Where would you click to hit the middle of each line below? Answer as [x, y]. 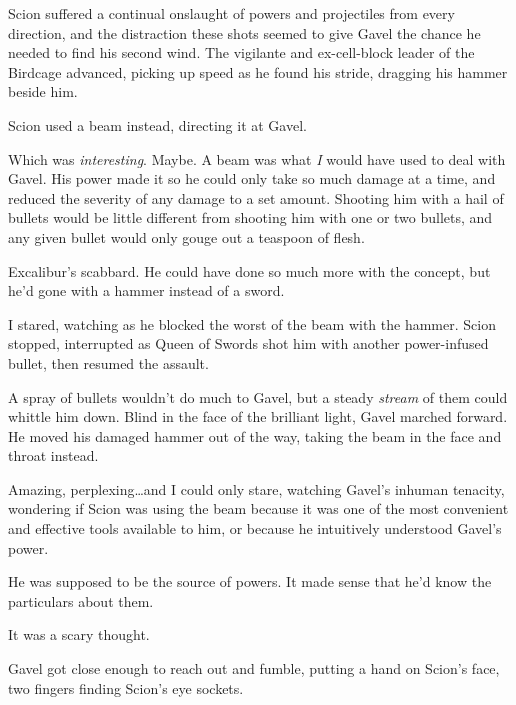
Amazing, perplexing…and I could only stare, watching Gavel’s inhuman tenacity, [256, 488]
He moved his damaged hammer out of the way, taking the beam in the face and [255, 435]
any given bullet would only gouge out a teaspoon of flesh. [186, 236]
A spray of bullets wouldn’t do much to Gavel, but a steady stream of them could [258, 396]
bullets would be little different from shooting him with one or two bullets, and [250, 217]
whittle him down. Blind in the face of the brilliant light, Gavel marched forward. [258, 416]
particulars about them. [81, 600]
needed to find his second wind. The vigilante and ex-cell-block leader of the [241, 52]
